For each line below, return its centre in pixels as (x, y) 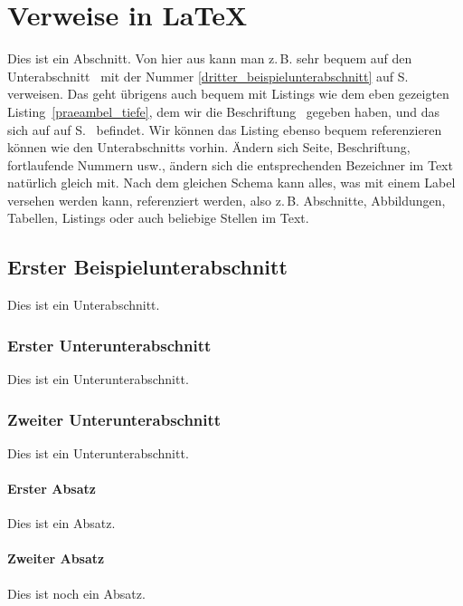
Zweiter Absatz (56, 558)
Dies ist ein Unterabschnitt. (84, 305)
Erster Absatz (52, 489)
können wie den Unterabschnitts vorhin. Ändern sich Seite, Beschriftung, (209, 147)
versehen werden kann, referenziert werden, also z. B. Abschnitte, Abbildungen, (227, 200)
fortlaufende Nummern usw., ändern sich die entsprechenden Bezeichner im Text (230, 164)
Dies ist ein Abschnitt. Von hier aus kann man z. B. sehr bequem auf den (210, 58)
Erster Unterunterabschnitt (109, 345)
